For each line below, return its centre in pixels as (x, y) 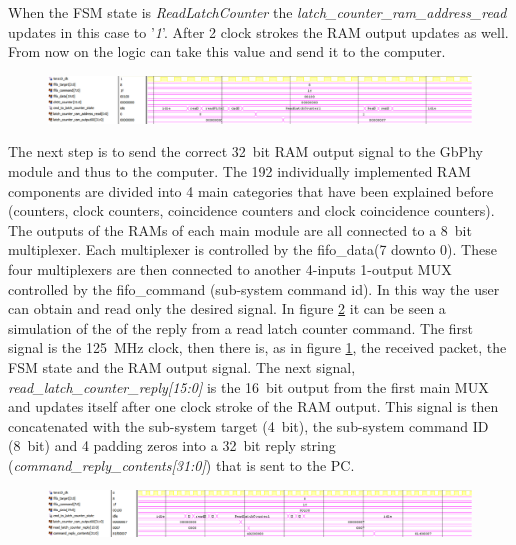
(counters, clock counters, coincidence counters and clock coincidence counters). (251, 210)
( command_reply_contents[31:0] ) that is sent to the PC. (181, 464)
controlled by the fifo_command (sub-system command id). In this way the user (254, 288)
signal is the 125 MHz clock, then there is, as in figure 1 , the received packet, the (257, 347)
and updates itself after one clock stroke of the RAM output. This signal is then (253, 406)
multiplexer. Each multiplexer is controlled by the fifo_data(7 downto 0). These (252, 249)
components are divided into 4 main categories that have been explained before (251, 190)
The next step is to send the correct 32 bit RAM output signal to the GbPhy (245, 151)
